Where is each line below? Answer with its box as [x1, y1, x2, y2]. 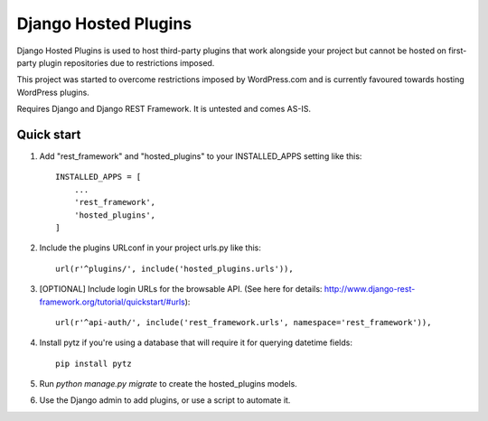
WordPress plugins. [16, 87, 89, 98]
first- [448, 45, 467, 56]
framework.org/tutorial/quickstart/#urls [39, 296, 185, 307]
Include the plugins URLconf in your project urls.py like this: [39, 242, 262, 253]
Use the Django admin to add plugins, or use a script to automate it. [39, 395, 291, 406]
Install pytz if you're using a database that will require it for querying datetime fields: [39, 337, 352, 348]
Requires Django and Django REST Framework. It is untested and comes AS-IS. [16, 104, 312, 115]
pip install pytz [55, 358, 132, 369]
